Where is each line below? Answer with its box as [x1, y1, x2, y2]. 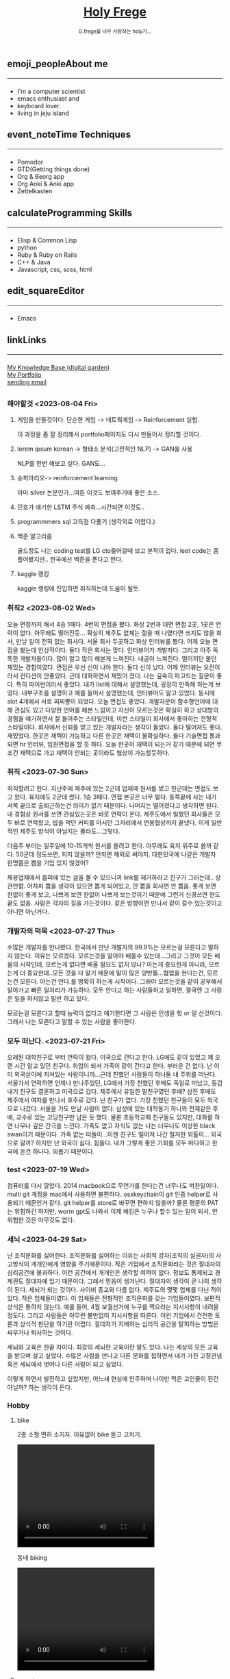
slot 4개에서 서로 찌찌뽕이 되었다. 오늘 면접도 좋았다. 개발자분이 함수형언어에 [7, 697, 211, 706]
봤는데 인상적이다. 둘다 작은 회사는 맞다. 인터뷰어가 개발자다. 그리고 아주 [19, 645, 212, 654]
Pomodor [16, 158, 43, 166]
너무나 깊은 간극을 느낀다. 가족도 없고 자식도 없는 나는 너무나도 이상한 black [14, 1121, 216, 1130]
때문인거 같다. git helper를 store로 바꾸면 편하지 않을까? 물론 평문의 [25, 1198, 207, 1206]
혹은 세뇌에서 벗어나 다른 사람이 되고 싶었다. [7, 1360, 125, 1369]
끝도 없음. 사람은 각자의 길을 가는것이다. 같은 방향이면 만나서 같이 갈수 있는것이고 [7, 899, 222, 907]
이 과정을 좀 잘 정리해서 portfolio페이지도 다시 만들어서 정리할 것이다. [16, 430, 202, 438]
